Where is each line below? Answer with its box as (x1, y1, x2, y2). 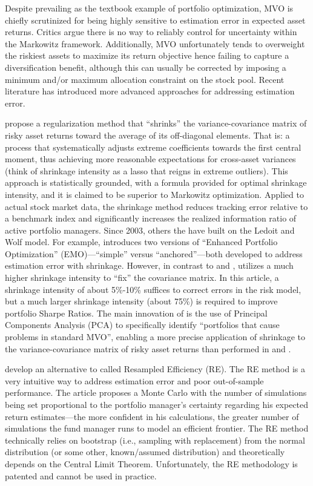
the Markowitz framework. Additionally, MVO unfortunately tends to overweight (5, 37, 305, 50)
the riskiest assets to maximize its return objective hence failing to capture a (5, 49, 289, 62)
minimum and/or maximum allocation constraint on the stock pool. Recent (5, 73, 285, 85)
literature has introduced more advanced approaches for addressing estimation (5, 85, 295, 97)
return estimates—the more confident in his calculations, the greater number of (5, 410, 299, 422)
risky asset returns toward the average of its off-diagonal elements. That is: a (5, 128, 290, 141)
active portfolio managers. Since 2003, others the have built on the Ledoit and (5, 223, 295, 236)
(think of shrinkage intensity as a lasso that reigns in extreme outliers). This (5, 164, 288, 177)
